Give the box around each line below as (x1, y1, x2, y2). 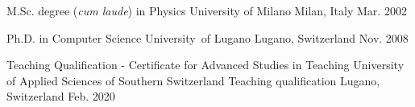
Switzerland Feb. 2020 (6, 88, 115, 105)
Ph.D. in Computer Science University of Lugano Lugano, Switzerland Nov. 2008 (6, 29, 409, 46)
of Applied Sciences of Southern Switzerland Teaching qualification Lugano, (6, 72, 380, 88)
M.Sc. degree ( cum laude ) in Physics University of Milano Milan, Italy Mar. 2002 (6, 2, 407, 19)
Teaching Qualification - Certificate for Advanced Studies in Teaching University (6, 56, 405, 73)
